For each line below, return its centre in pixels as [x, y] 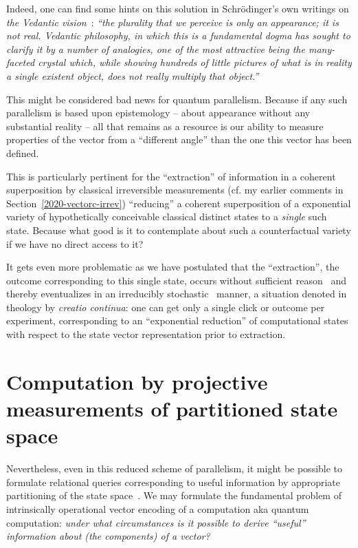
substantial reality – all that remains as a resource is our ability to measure [165, 126]
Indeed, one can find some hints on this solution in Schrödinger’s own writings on [178, 8]
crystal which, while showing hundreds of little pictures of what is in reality [195, 62]
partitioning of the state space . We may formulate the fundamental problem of [174, 495]
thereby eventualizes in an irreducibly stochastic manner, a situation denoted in [177, 294]
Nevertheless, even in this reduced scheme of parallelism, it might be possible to [175, 468]
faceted [21, 62]
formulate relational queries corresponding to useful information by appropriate [173, 482]
